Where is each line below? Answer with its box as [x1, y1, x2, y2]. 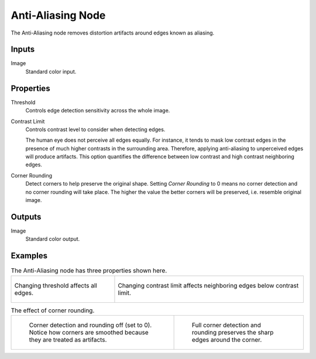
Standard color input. [25, 68, 77, 75]
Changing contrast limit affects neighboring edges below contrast [118, 281, 299, 289]
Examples [11, 251, 48, 261]
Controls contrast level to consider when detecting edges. [25, 126, 166, 133]
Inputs [11, 45, 35, 54]
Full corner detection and [191, 321, 262, 329]
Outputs [11, 211, 42, 222]
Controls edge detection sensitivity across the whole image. [25, 107, 170, 114]
